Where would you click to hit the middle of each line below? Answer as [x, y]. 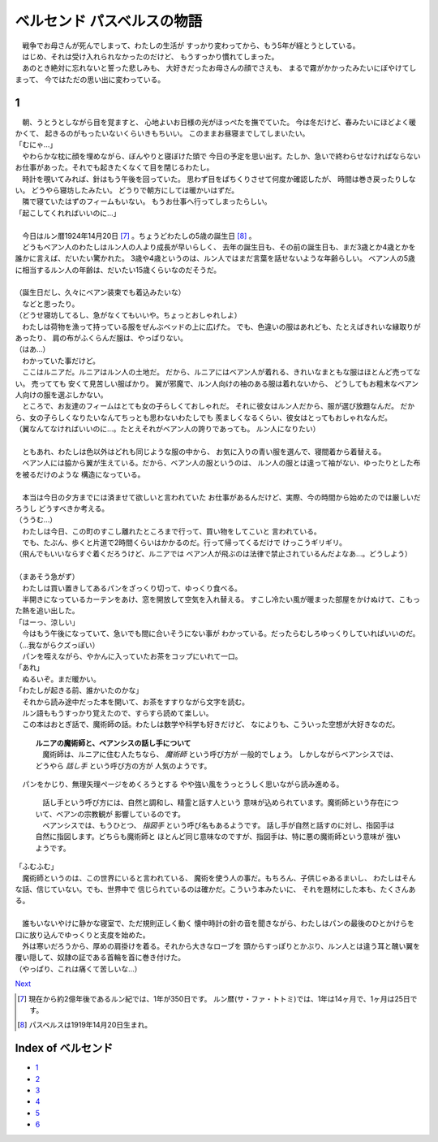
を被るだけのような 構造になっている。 [80, 474]
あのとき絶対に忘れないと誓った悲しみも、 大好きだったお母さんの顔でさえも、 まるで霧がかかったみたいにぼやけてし [219, 68]
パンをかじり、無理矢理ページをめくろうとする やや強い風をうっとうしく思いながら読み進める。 [182, 784]
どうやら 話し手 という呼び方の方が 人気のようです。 [123, 766]
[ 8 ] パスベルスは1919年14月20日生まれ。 [85, 1025]
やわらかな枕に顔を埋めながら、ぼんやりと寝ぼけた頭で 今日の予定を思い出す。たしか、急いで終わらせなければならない [221, 156]
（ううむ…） [36, 520]
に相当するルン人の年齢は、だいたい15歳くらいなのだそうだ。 [118, 270]
